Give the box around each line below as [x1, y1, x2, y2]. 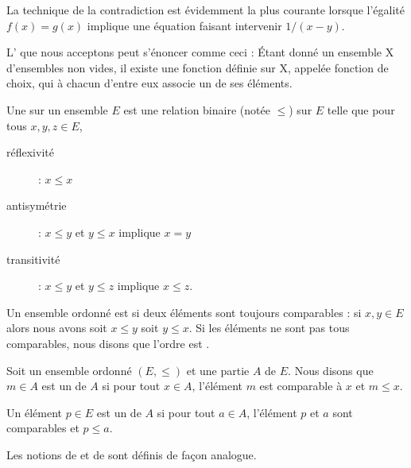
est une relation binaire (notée [123, 101, 270, 118]
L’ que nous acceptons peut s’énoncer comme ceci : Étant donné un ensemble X [6, 44, 394, 60]
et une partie [186, 362, 250, 378]
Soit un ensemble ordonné [6, 362, 132, 378]
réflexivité [6, 144, 54, 161]
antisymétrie [6, 197, 67, 214]
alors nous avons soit [6, 319, 107, 336]
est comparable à [259, 377, 343, 394]
